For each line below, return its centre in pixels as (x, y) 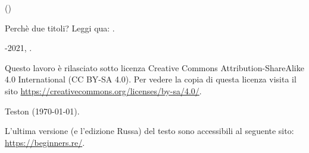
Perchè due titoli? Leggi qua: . (60, 28)
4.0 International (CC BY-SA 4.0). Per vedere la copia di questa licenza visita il (151, 79)
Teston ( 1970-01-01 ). (42, 111)
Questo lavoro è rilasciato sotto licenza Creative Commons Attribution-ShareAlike (154, 67)
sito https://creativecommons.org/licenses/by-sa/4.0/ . (103, 90)
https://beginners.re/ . (45, 142)
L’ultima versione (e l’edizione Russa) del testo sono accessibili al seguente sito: (149, 131)
